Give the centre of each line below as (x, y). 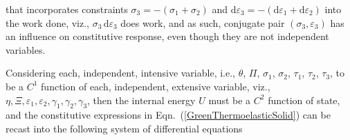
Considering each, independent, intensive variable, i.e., (120, 73)
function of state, (304, 100)
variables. (26, 49)
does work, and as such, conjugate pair (203, 22)
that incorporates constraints (67, 9)
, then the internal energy (141, 100)
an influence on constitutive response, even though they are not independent (167, 36)
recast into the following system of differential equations (124, 128)
